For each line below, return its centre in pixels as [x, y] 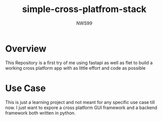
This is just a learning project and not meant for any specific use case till [80, 102]
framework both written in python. [41, 113]
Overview [26, 48]
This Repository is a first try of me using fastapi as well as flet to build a [79, 63]
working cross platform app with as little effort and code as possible [75, 68]
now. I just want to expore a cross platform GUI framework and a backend [81, 107]
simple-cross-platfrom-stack [84, 9]
